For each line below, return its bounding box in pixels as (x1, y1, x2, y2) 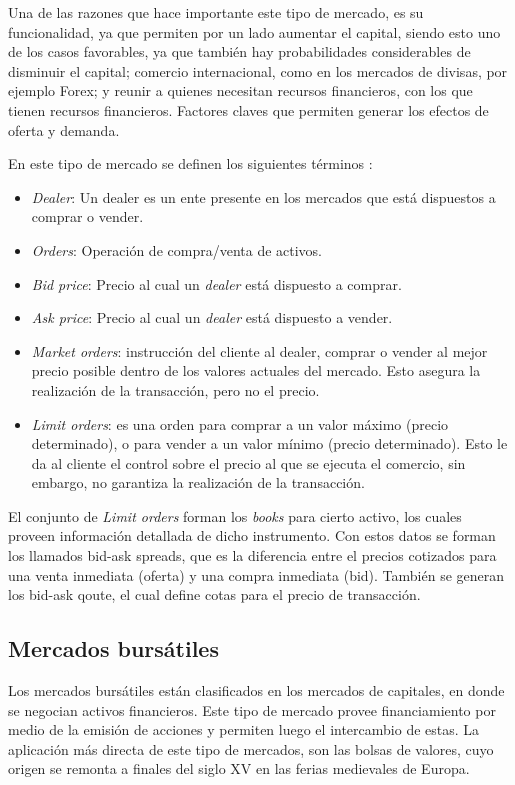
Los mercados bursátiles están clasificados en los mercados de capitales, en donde (8, 680, 505, 701)
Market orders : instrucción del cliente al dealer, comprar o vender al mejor (31, 340, 488, 361)
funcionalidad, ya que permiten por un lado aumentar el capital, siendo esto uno (8, 21, 501, 42)
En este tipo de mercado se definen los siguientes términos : (8, 153, 373, 174)
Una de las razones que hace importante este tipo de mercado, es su (8, 2, 424, 22)
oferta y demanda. (8, 119, 120, 140)
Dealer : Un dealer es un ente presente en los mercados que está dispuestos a (31, 186, 496, 207)
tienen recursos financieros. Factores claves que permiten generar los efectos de (8, 99, 489, 120)
